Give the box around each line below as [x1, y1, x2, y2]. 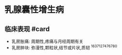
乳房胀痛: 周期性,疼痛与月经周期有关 [11, 39, 83, 44]
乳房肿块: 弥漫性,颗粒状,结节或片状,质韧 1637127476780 [11, 44, 117, 50]
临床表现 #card [4, 25, 50, 33]
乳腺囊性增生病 [4, 4, 64, 15]
